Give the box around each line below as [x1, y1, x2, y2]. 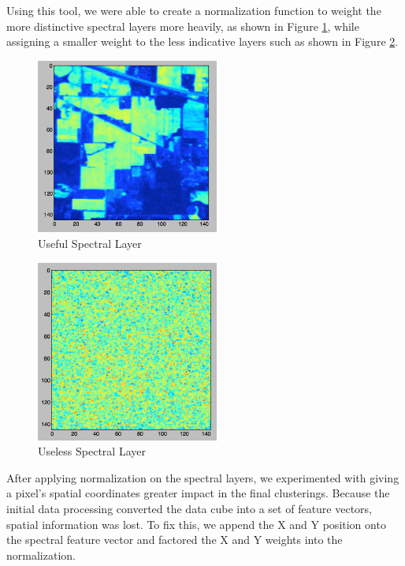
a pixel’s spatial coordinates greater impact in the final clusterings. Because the [6, 485, 390, 501]
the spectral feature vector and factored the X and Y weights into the [6, 531, 343, 548]
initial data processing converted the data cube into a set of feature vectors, [6, 500, 373, 517]
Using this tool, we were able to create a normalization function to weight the [6, 2, 381, 18]
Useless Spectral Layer [38, 443, 146, 459]
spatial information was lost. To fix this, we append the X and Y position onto [6, 515, 386, 532]
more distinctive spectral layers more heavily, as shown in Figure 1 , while [6, 17, 359, 34]
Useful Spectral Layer [38, 234, 142, 251]
